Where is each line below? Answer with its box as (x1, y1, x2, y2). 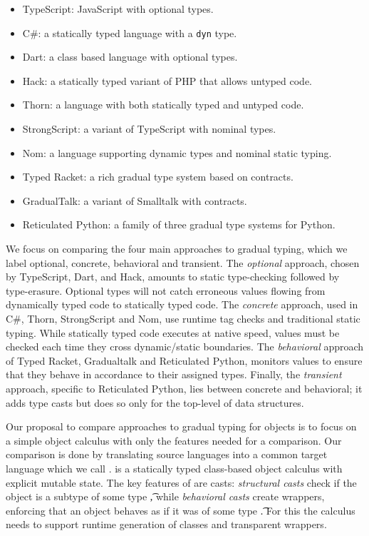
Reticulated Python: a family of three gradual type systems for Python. (22, 217, 336, 232)
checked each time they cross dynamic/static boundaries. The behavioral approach (6, 339, 364, 354)
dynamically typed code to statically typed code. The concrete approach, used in (6, 297, 358, 312)
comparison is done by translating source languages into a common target (6, 447, 328, 462)
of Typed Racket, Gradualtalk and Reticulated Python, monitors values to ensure (6, 353, 363, 368)
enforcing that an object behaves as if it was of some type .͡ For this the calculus (6, 502, 355, 517)
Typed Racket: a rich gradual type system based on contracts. (22, 169, 293, 184)
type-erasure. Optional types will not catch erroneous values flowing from (6, 283, 326, 298)
